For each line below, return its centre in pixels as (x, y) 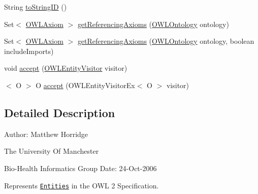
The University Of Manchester (52, 151)
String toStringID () (36, 7)
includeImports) (29, 51)
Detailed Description (60, 112)
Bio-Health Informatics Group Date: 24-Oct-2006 (80, 168)
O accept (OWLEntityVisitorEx (85, 85)
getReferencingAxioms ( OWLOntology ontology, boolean (166, 41)
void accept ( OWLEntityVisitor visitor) (66, 68)
